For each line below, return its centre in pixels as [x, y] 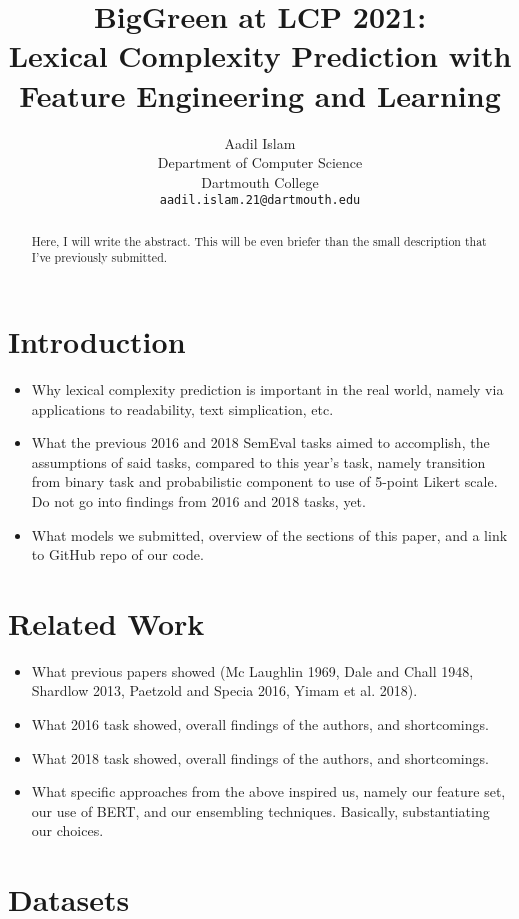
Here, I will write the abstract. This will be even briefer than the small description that [259, 240]
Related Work [106, 622]
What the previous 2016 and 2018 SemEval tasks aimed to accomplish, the [260, 442]
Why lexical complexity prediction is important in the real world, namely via [267, 388]
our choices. [67, 830]
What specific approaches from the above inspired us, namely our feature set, [268, 791]
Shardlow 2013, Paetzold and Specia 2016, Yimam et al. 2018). [224, 690]
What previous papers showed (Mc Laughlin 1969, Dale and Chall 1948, [252, 670]
